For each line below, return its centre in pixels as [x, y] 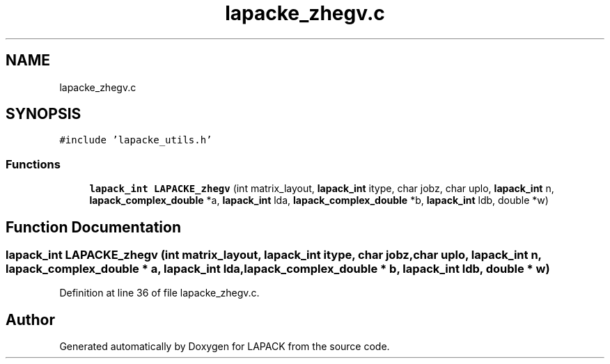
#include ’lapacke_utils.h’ [136, 140]
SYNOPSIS [44, 114]
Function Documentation [93, 227]
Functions [33, 164]
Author [30, 319]
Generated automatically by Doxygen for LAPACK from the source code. [225, 347]
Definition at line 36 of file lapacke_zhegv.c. [159, 293]
